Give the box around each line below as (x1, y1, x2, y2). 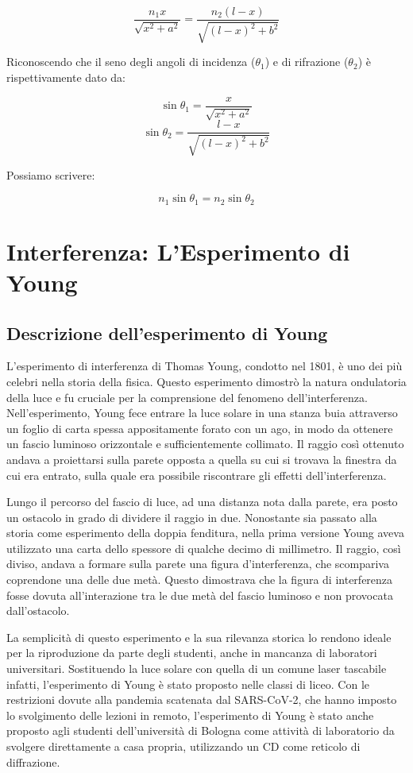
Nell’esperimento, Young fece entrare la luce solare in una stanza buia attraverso (6, 404, 398, 421)
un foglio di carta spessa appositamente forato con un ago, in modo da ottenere (6, 419, 393, 436)
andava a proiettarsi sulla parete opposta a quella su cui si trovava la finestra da (6, 450, 397, 467)
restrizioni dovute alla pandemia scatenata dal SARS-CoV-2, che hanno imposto (6, 691, 397, 708)
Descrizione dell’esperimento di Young (6, 320, 328, 345)
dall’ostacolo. (6, 602, 70, 619)
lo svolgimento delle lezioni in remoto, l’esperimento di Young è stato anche (6, 706, 374, 723)
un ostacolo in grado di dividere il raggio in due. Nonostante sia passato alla (6, 508, 377, 525)
